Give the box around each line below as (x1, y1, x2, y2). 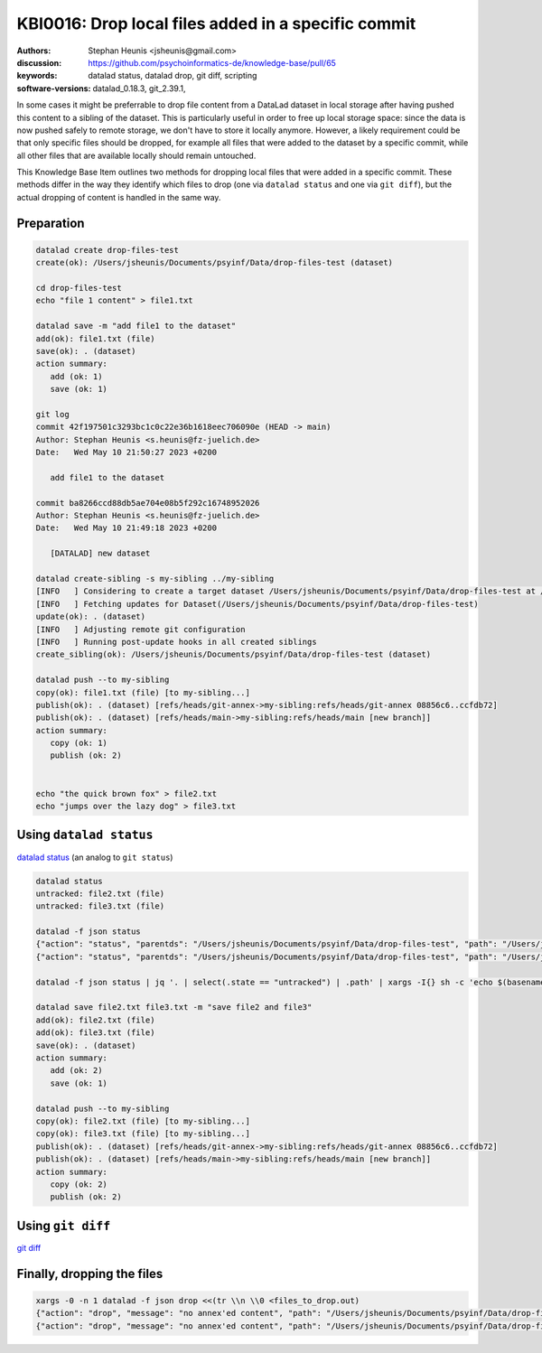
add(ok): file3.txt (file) (35, 1028, 155, 1038)
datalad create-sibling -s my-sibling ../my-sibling (35, 574, 275, 583)
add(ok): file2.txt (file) (35, 1014, 155, 1025)
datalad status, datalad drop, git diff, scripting (88, 70, 257, 81)
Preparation (16, 215, 85, 230)
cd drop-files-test (35, 283, 122, 294)
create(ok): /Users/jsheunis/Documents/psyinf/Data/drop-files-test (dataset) (35, 257, 393, 268)
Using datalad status (16, 827, 154, 843)
